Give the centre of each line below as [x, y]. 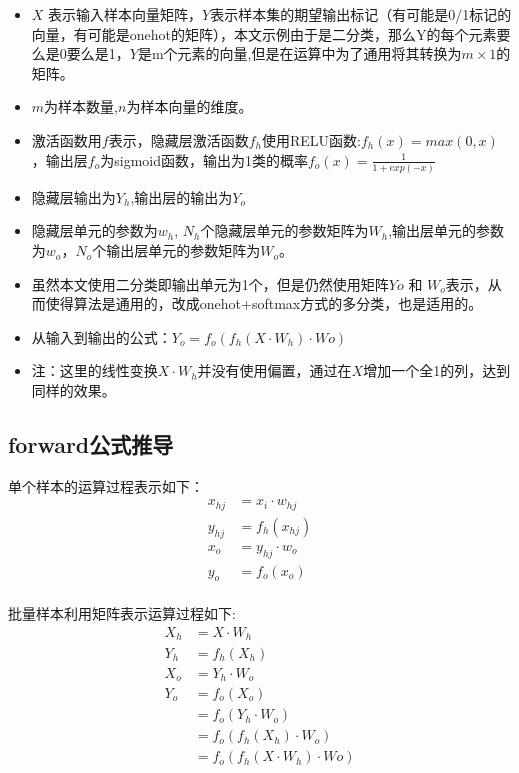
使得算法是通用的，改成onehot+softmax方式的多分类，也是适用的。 [264, 303]
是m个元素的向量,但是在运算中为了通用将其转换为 [299, 53]
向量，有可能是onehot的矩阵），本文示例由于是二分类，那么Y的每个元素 [264, 33]
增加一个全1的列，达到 [437, 370]
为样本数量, [81, 106]
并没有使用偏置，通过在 [274, 370]
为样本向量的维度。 [189, 106]
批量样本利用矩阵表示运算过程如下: [122, 613]
